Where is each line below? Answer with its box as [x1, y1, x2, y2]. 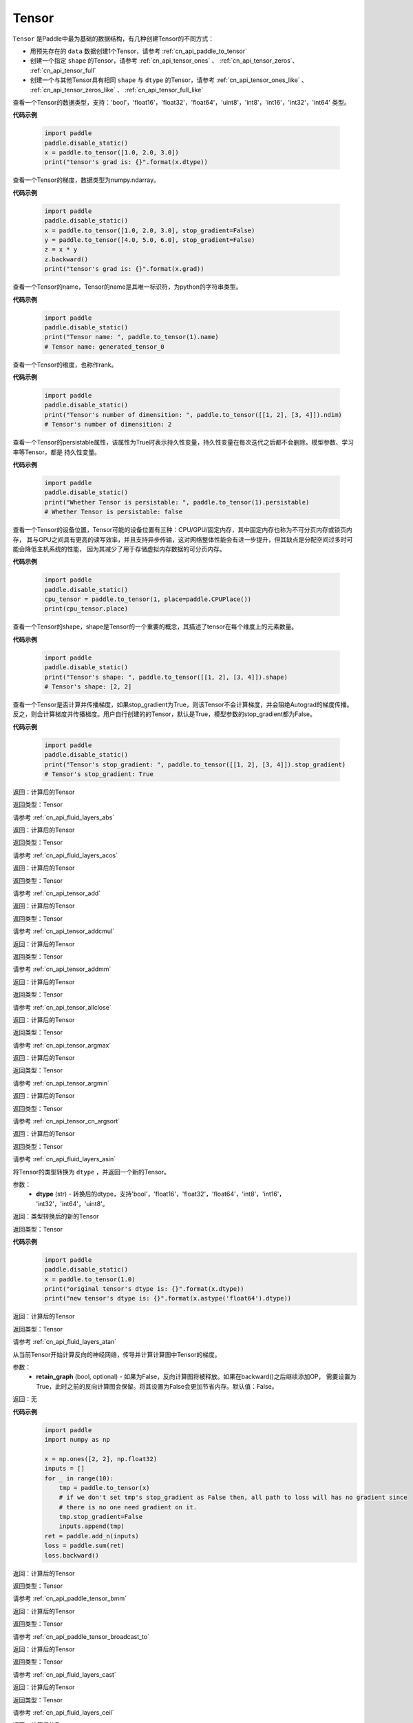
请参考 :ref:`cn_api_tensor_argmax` [12, 1041, 112, 1049]
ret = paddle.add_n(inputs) [44, 1532, 139, 1540]
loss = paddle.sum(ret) [44, 1542, 125, 1550]
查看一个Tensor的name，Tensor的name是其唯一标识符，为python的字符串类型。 [12, 283, 242, 291]
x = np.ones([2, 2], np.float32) [44, 1455, 158, 1462]
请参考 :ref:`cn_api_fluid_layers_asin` [12, 1155, 116, 1163]
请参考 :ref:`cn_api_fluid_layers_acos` [12, 851, 118, 859]
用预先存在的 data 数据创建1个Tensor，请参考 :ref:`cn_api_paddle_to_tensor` [30, 47, 248, 55]
